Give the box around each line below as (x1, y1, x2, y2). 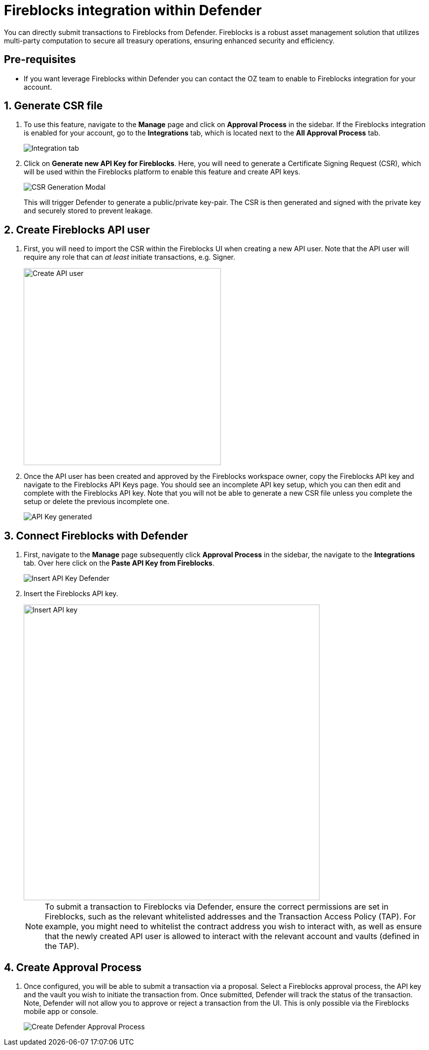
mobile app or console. (24, 1007, 98, 1016)
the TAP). (45, 941, 79, 951)
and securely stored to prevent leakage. (24, 206, 153, 215)
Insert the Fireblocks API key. (24, 589, 118, 598)
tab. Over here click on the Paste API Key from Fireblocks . (24, 559, 214, 568)
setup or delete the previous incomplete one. (24, 497, 169, 506)
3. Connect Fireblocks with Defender (4, 529, 188, 542)
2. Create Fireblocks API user (4, 223, 150, 236)
